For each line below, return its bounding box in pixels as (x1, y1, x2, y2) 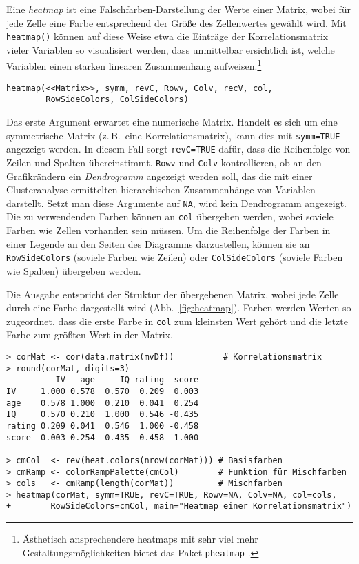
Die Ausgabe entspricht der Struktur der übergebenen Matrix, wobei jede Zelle (6, 286, 339, 301)
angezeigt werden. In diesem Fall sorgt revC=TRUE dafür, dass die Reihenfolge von (6, 142, 351, 156)
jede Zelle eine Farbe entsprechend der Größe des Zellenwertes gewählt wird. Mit (6, 15, 347, 30)
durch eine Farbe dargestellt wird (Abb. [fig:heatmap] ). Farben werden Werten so (6, 300, 351, 315)
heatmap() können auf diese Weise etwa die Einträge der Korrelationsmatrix (6, 29, 329, 43)
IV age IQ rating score (55, 375, 199, 385)
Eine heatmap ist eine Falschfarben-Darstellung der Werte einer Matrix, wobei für (6, 2, 351, 16)
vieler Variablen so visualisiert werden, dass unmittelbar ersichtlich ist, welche (6, 42, 335, 57)
